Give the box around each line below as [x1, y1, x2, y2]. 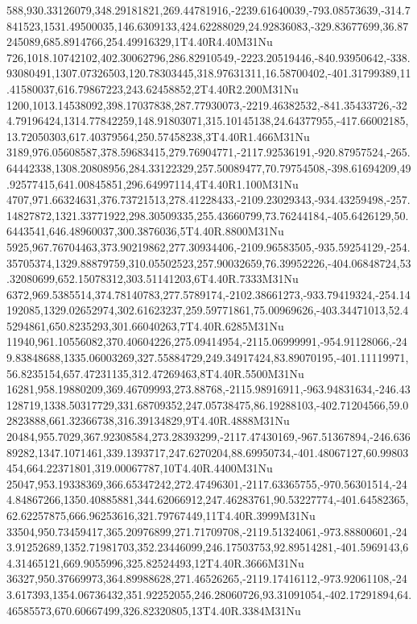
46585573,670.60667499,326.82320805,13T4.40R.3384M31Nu [6, 601, 301, 618]
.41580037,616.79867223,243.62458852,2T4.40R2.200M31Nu [6, 80, 299, 97]
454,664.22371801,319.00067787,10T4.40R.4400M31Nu [6, 460, 273, 476]
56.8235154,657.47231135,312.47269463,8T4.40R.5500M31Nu [6, 364, 304, 381]
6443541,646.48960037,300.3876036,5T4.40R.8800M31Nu [6, 223, 284, 239]
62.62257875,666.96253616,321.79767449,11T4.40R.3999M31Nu [6, 507, 316, 523]
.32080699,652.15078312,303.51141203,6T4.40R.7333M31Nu [6, 270, 299, 287]
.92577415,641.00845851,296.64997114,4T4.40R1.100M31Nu [6, 175, 299, 192]
